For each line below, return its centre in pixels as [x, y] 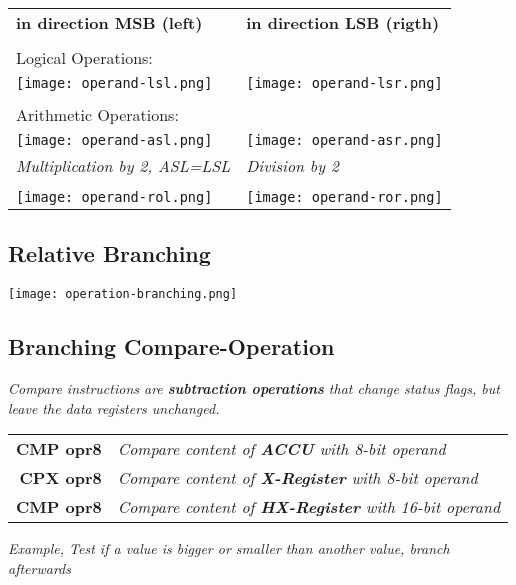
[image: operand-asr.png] [344, 140]
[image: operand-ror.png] [344, 197]
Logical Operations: [84, 57]
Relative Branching [109, 253]
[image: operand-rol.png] [114, 197]
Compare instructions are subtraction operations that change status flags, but [254, 388]
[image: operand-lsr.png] [344, 83]
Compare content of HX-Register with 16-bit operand [309, 507]
